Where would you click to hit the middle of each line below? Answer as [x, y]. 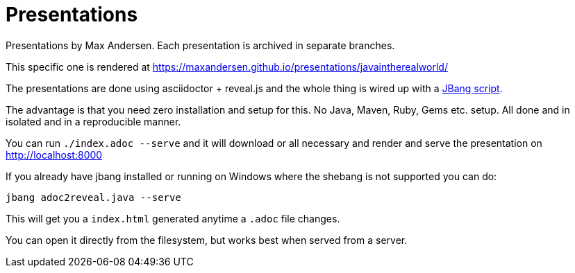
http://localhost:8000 [54, 155]
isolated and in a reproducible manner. [93, 121]
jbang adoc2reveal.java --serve [93, 197]
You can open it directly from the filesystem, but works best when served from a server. [207, 240]
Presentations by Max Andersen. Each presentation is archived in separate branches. [200, 45]
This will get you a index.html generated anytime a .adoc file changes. [173, 218]
